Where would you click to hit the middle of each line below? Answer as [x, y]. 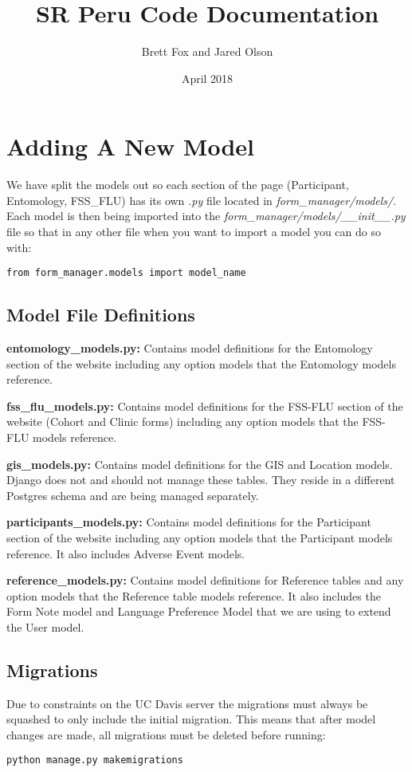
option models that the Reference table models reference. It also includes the [194, 595]
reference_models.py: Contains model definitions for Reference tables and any [205, 580]
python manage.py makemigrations [95, 760]
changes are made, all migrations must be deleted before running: [166, 734]
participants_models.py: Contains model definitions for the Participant [189, 522]
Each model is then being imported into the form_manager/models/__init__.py [206, 216]
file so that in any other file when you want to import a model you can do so [194, 232]
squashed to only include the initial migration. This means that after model [191, 719]
